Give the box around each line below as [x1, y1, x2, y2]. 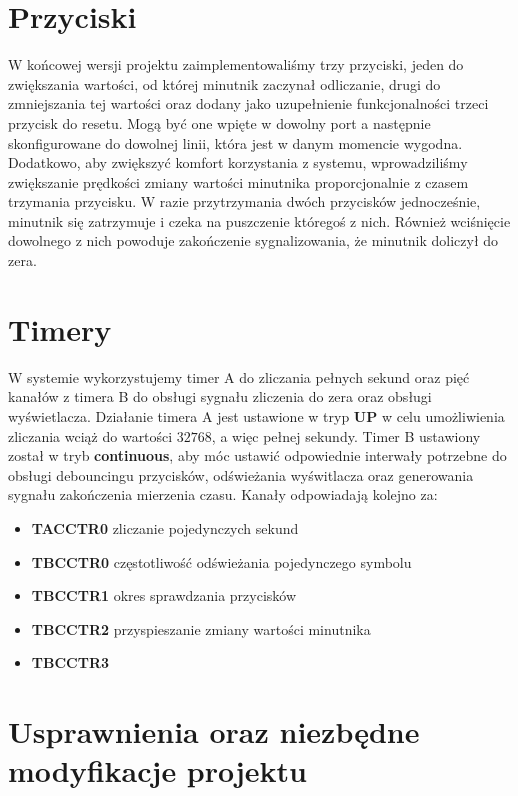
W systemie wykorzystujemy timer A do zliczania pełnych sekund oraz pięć [8, 366, 470, 387]
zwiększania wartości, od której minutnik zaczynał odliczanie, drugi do [8, 73, 441, 94]
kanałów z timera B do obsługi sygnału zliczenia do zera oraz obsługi [8, 386, 432, 407]
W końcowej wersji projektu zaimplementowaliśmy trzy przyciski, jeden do [8, 54, 464, 75]
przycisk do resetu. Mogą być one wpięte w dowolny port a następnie [8, 112, 431, 133]
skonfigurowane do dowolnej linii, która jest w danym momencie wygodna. [8, 132, 463, 153]
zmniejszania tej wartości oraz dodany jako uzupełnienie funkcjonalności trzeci [8, 93, 489, 114]
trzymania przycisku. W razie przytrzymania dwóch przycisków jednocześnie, [8, 191, 481, 212]
